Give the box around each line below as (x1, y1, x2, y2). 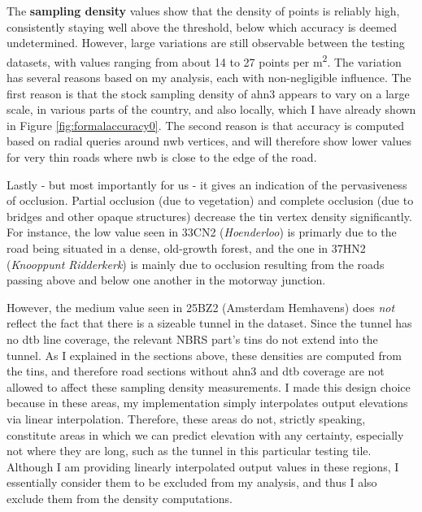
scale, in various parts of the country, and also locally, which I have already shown (7, 101, 416, 118)
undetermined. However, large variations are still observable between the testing (7, 34, 405, 51)
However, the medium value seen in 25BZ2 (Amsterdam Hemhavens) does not (7, 298, 395, 315)
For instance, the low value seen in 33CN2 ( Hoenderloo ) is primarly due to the (7, 223, 397, 241)
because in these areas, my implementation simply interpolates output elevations (7, 394, 408, 411)
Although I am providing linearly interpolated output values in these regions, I (7, 458, 399, 475)
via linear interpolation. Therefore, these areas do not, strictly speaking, (7, 410, 366, 427)
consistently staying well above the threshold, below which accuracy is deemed (7, 18, 397, 35)
